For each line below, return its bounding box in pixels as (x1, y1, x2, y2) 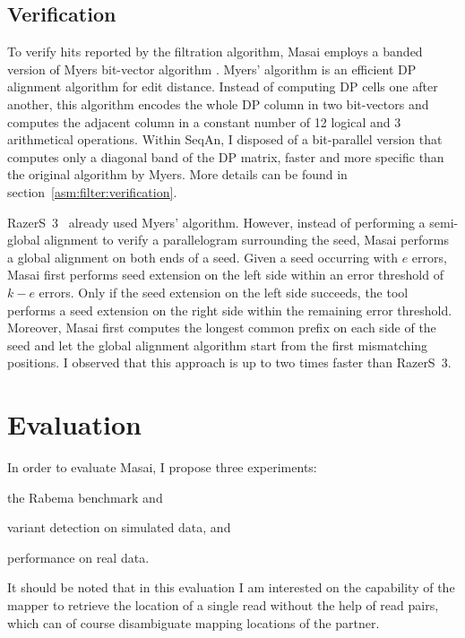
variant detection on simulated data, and (7, 518, 231, 537)
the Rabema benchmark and (7, 487, 163, 506)
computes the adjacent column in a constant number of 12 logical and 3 (7, 112, 401, 131)
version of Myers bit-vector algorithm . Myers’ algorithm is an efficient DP (7, 59, 417, 78)
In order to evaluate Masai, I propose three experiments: (7, 458, 317, 477)
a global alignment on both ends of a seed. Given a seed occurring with (7, 247, 398, 266)
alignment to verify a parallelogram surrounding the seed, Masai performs (44, 230, 449, 249)
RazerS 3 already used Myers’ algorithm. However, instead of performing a (7, 212, 426, 231)
